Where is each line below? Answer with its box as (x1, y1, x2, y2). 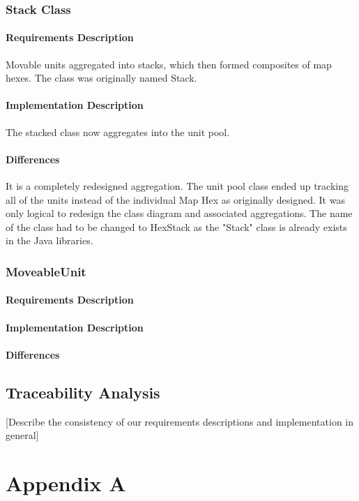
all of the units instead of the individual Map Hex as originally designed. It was (6, 192, 345, 207)
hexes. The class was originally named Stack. (6, 70, 197, 85)
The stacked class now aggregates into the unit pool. (6, 124, 230, 139)
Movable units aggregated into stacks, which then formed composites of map (6, 57, 332, 71)
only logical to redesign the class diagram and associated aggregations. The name (6, 206, 353, 220)
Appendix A (6, 468, 126, 497)
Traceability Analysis (6, 381, 160, 403)
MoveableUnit (6, 262, 86, 280)
